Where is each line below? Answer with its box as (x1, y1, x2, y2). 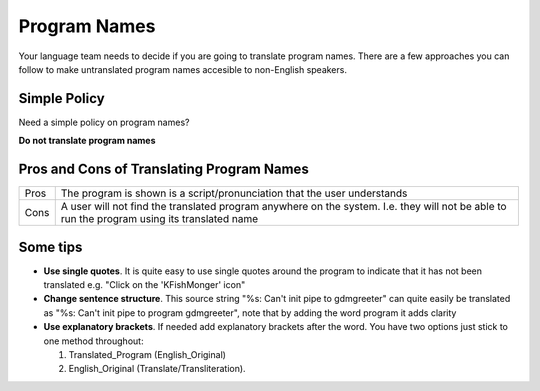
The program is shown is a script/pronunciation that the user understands (60, 186, 408, 200)
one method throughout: (43, 335, 144, 347)
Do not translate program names (18, 135, 156, 147)
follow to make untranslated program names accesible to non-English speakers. (18, 63, 347, 75)
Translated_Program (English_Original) (68, 349, 227, 360)
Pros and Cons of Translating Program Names (18, 161, 309, 178)
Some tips (18, 238, 83, 255)
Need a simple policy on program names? (18, 116, 190, 128)
